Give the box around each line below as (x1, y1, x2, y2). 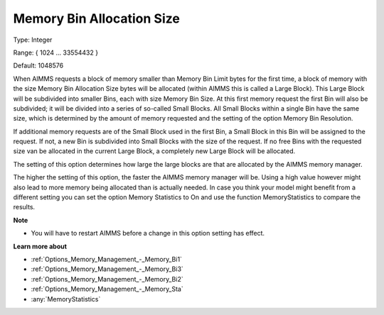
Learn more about (13, 242, 68, 250)
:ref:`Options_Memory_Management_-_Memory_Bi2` (31, 275, 184, 283)
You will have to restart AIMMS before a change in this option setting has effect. (31, 229, 265, 238)
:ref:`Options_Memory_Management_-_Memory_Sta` (31, 284, 184, 294)
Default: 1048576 (13, 61, 64, 70)
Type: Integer (13, 35, 53, 44)
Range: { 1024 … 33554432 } (13, 48, 99, 57)
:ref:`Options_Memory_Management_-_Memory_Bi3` (31, 265, 184, 273)
